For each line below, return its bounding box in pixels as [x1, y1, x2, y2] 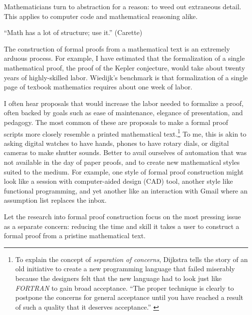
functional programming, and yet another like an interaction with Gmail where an [4, 185, 248, 195]
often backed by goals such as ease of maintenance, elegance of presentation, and [4, 107, 243, 118]
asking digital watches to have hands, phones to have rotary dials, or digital [4, 138, 229, 148]
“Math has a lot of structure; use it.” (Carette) [4, 27, 142, 37]
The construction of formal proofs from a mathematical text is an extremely [4, 43, 230, 53]
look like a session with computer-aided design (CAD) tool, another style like [4, 176, 233, 186]
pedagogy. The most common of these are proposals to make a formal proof [4, 117, 228, 127]
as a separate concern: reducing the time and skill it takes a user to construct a [4, 221, 239, 231]
